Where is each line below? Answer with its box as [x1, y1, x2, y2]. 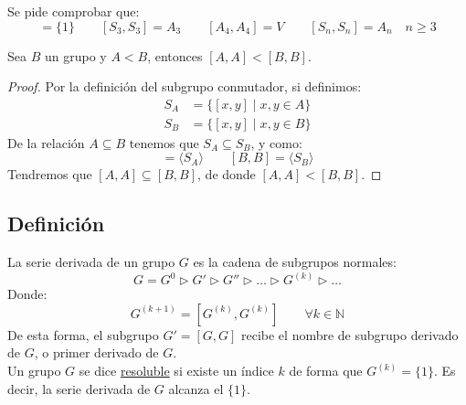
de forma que [289, 361, 363, 380]
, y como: [250, 133, 302, 152]
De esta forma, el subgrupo [7, 325, 159, 344]
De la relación [7, 133, 85, 152]
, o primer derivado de [34, 343, 159, 362]
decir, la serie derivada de [7, 378, 151, 398]
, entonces [147, 46, 203, 65]
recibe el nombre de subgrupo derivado [240, 325, 459, 344]
